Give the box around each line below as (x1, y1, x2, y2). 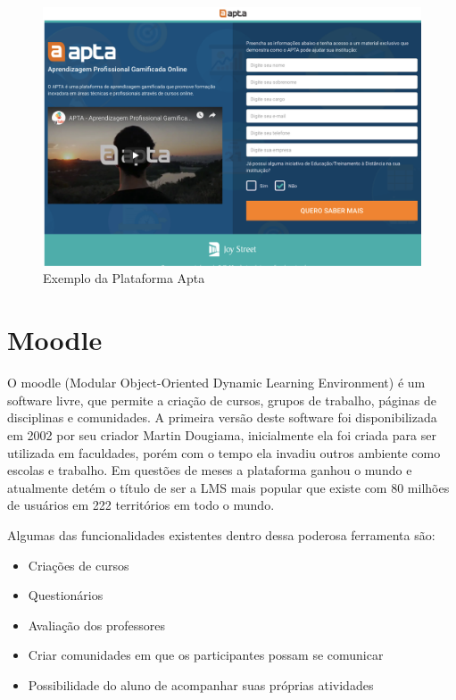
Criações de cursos (28, 555, 129, 574)
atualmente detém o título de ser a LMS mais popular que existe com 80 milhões (7, 478, 450, 496)
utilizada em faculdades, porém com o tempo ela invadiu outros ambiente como (7, 443, 441, 462)
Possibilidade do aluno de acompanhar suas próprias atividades (28, 675, 374, 694)
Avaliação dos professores (28, 615, 165, 634)
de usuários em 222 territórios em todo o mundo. (7, 496, 275, 514)
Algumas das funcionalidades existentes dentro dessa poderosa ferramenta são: (7, 525, 435, 544)
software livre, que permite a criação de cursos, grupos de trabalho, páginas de (7, 390, 436, 409)
